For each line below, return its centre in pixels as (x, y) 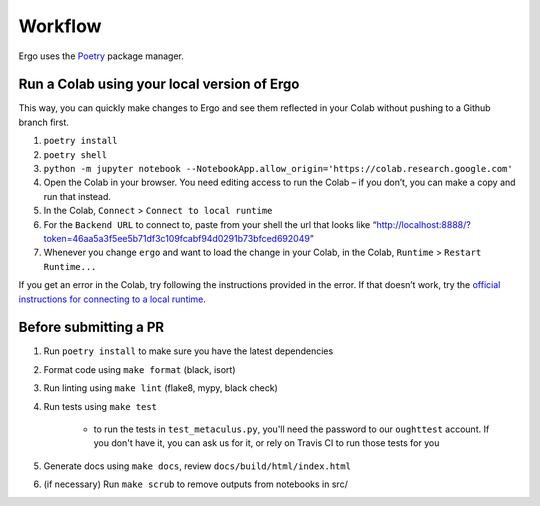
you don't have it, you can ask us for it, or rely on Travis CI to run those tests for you (266, 443)
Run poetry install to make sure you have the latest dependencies (188, 351)
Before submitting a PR (91, 327)
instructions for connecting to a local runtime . (112, 299)
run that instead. (77, 196)
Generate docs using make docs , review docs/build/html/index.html (197, 466)
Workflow (60, 26)
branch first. (44, 122)
